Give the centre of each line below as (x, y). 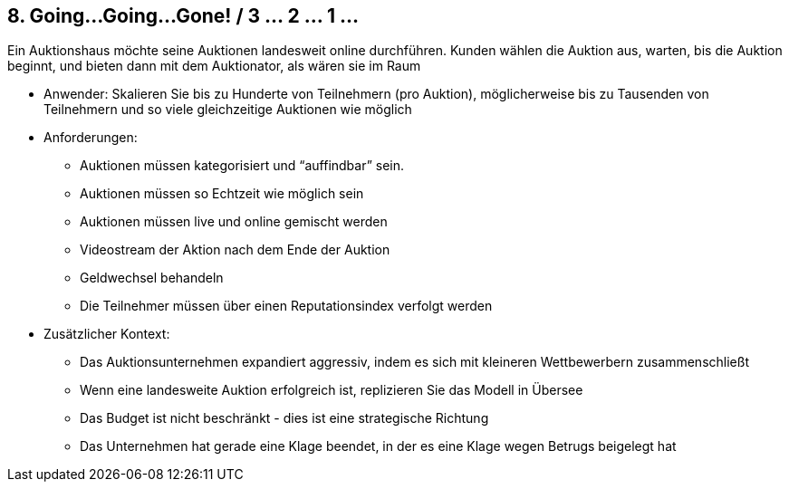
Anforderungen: (91, 138)
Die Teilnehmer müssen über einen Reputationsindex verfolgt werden (286, 306)
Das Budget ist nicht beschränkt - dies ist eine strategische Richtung (284, 418)
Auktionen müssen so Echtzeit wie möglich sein (222, 194)
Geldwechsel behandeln (152, 278)
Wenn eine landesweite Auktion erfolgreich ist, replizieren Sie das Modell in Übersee (332, 390)
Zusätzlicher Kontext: (107, 334)
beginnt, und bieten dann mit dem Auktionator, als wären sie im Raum (214, 66)
